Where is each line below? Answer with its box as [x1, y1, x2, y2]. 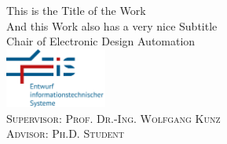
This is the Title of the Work [6, 2, 146, 18]
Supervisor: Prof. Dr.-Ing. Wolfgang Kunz [6, 110, 221, 126]
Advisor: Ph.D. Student [6, 125, 125, 142]
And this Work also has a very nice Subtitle [6, 17, 218, 34]
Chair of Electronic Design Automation [6, 33, 196, 49]
